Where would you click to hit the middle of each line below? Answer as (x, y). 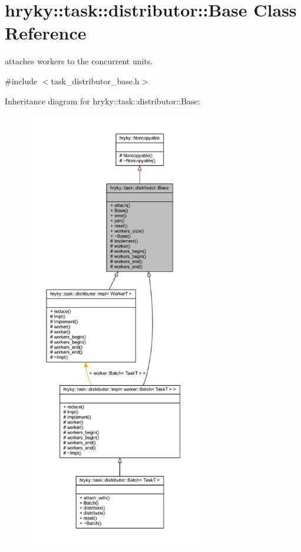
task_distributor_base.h (95, 80)
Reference (46, 33)
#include (21, 80)
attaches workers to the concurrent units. (79, 61)
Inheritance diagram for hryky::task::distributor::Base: (102, 101)
